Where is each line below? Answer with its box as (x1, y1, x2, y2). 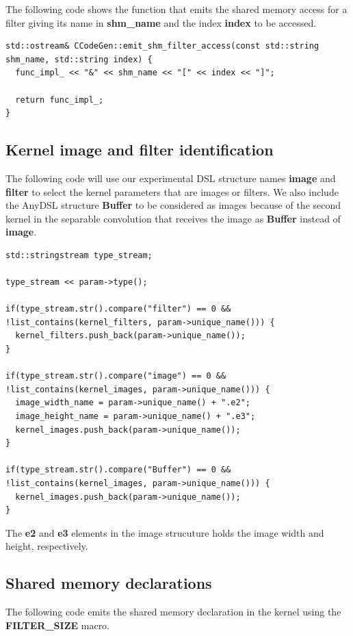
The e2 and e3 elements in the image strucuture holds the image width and (5, 525, 324, 539)
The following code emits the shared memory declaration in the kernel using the (5, 605, 341, 619)
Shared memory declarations (5, 572, 212, 594)
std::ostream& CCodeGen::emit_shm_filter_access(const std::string (5, 41, 319, 51)
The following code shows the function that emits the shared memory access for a (5, 2, 348, 16)
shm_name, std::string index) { (5, 54, 153, 64)
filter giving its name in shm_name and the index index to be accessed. (5, 15, 317, 29)
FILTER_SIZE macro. (5, 618, 110, 632)
